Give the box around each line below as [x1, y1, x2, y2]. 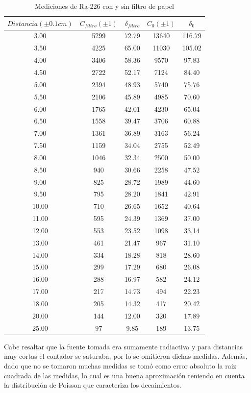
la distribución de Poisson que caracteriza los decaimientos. [4, 380, 181, 390]
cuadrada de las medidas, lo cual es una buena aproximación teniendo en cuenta [4, 370, 245, 380]
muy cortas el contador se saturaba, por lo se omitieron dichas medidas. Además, [4, 351, 248, 361]
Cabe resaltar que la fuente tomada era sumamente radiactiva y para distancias [4, 341, 243, 351]
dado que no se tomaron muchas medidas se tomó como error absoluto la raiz [4, 360, 236, 370]
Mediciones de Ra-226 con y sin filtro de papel [34, 1, 174, 11]
